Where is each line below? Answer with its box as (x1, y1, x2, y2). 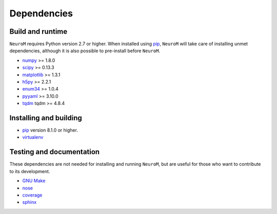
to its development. (9, 168, 50, 174)
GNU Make (22, 178, 46, 184)
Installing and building (9, 114, 82, 122)
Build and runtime (9, 27, 68, 36)
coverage (22, 192, 43, 198)
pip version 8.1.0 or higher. (22, 127, 78, 133)
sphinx (22, 199, 37, 205)
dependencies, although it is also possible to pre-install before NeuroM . (9, 48, 161, 54)
